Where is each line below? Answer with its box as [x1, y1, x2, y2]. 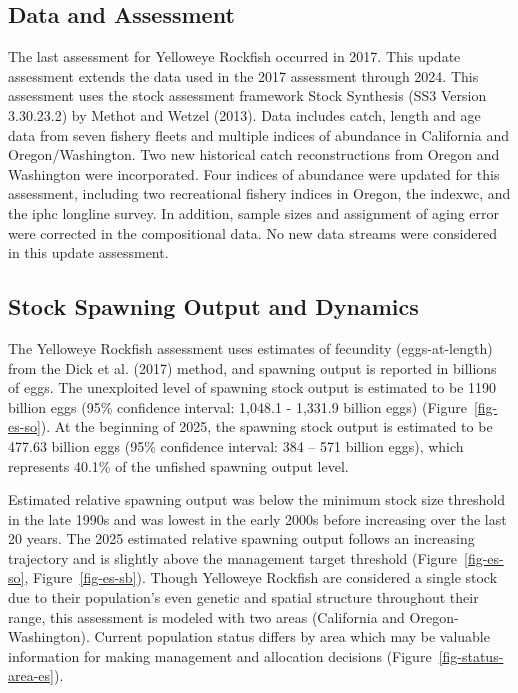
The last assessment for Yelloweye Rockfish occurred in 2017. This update [8, 46, 461, 67]
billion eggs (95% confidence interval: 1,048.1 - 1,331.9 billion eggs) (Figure [8, 396, 467, 417]
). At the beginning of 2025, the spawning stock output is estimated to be [40, 416, 493, 437]
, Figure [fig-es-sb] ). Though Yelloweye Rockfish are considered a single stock [24, 567, 498, 588]
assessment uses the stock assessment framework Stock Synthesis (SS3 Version [8, 85, 487, 106]
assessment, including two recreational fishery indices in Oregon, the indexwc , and [8, 183, 511, 204]
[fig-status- [438, 645, 504, 666]
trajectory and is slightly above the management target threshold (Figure [8, 547, 458, 568]
